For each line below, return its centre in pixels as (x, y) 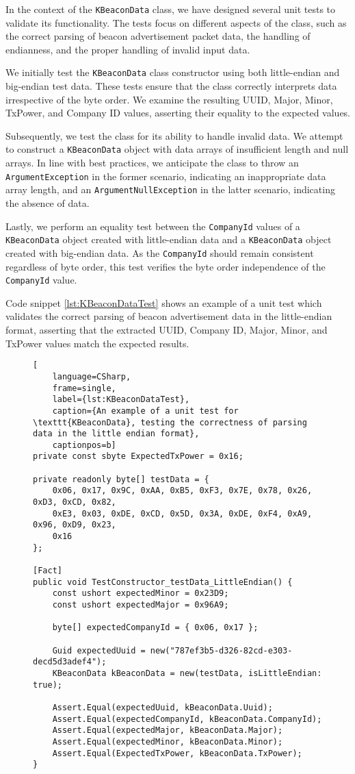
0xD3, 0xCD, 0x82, (75, 502)
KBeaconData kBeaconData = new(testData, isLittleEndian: (187, 673)
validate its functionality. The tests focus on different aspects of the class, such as (176, 22)
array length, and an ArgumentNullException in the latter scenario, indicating (170, 189)
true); (48, 685)
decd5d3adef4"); (70, 662)
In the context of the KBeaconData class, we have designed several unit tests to (171, 9)
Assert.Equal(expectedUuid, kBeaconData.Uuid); (162, 707)
